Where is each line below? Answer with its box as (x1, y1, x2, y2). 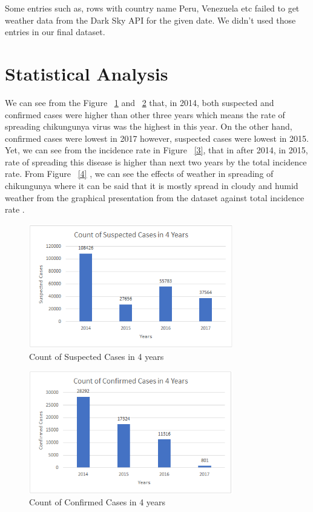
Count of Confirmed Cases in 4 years (29, 496, 166, 508)
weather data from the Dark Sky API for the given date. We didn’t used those (5, 13, 296, 26)
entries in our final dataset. (5, 25, 105, 38)
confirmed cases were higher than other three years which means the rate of (5, 108, 285, 121)
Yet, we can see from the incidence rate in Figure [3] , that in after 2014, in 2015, (5, 144, 308, 156)
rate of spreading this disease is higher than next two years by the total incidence (5, 155, 307, 168)
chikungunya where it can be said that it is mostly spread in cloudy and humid (5, 179, 298, 192)
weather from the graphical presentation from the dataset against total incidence (5, 191, 305, 204)
